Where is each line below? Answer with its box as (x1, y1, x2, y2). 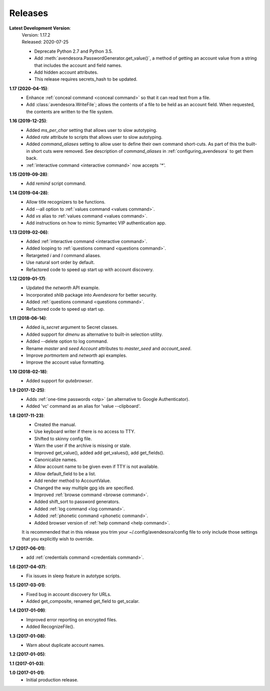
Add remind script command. (26, 180, 86, 186)
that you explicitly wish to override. (21, 536, 94, 542)
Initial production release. (26, 676, 78, 682)
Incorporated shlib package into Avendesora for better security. (26, 292, 157, 298)
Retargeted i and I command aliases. (26, 252, 101, 258)
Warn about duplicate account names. (26, 642, 105, 648)
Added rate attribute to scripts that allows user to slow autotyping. (26, 134, 162, 140)
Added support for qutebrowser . (26, 378, 93, 384)
